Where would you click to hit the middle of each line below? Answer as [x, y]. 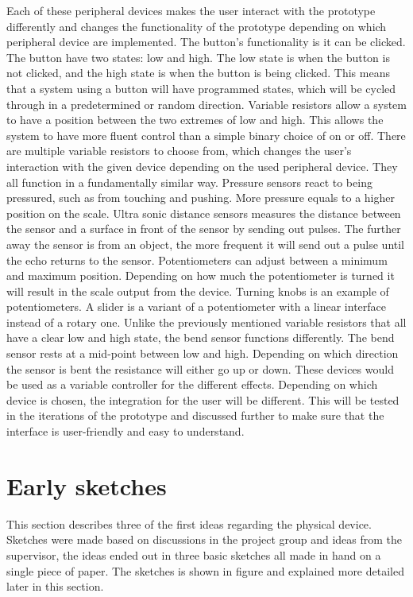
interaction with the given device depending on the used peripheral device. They [202, 166]
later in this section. [55, 586]
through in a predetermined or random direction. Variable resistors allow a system [206, 104]
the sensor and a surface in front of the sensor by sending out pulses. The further [204, 229]
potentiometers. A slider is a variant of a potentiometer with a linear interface [197, 306]
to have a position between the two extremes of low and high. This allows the [195, 120]
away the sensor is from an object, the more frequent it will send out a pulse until [206, 244]
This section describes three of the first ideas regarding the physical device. [189, 523]
